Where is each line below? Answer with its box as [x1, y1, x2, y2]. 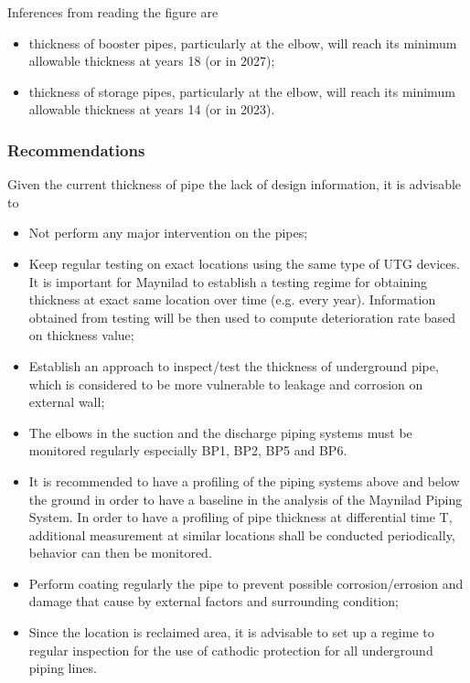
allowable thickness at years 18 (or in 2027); [28, 51, 275, 70]
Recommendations [7, 138, 145, 161]
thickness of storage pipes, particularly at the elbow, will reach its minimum [28, 81, 455, 101]
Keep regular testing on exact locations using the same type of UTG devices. [28, 253, 460, 272]
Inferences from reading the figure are [7, 3, 219, 21]
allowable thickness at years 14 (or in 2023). [28, 100, 275, 119]
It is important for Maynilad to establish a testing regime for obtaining [28, 272, 428, 291]
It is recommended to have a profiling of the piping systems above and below [28, 471, 460, 490]
